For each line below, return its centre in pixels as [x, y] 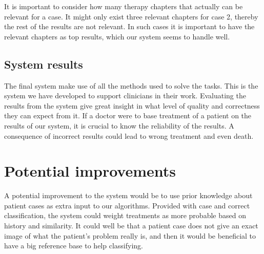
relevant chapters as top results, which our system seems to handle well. [117, 36]
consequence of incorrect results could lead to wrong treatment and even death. [129, 135]
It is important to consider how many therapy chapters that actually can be [124, 6]
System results [44, 64]
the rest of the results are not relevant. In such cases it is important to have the [129, 26]
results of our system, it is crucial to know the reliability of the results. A [119, 125]
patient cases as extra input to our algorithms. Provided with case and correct [127, 205]
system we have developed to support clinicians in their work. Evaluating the [125, 96]
